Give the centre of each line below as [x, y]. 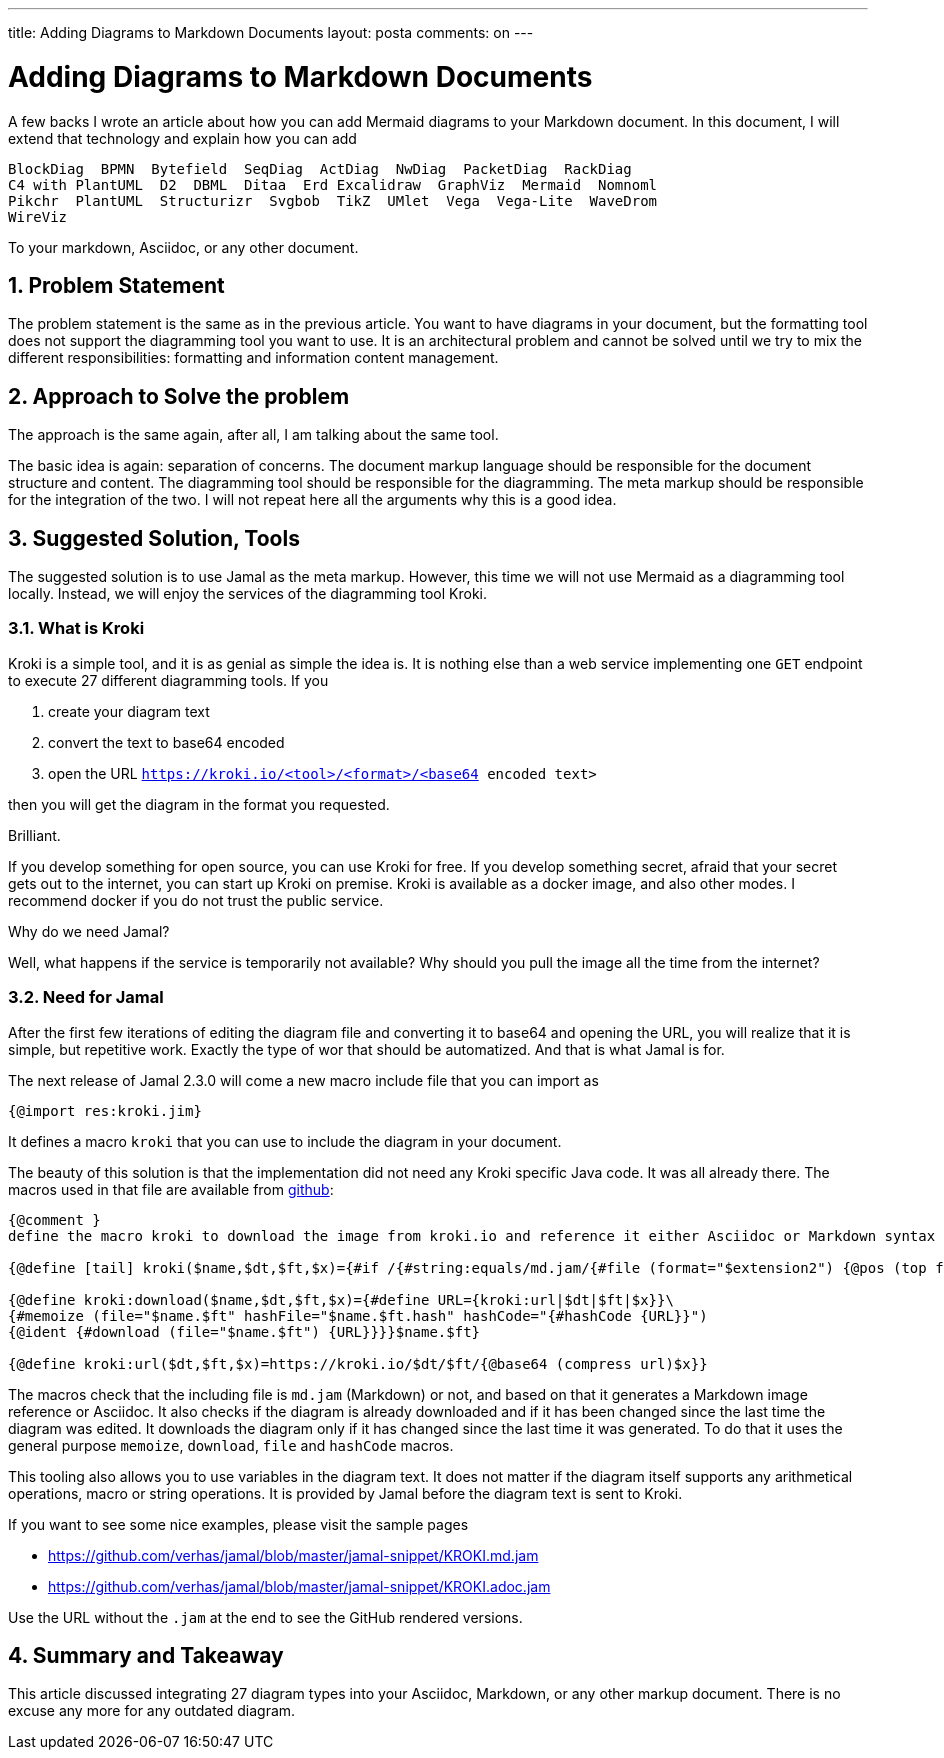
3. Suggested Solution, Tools [154, 538]
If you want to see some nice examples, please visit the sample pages [238, 1524]
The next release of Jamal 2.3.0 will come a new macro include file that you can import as [303, 1080]
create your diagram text [129, 711]
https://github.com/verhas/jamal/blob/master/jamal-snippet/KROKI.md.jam [293, 1555]
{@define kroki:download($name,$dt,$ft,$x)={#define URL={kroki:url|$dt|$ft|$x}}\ [341, 1299]
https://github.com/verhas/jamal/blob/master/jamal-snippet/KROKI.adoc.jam [299, 1586]
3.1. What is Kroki [76, 628]
